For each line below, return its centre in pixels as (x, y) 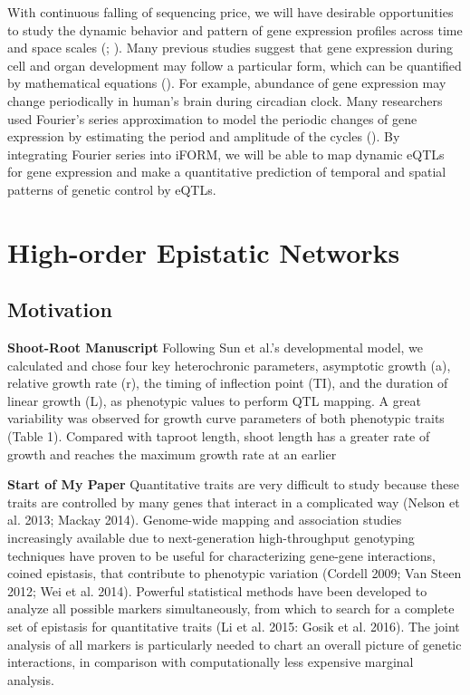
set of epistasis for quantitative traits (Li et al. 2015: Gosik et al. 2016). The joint (234, 627)
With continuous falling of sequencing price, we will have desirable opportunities (230, 12)
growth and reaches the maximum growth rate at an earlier (172, 454)
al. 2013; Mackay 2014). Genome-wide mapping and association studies (205, 520)
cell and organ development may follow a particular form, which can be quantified (235, 65)
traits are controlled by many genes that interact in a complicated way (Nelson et (234, 502)
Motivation (60, 309)
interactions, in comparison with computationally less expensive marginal (211, 662)
